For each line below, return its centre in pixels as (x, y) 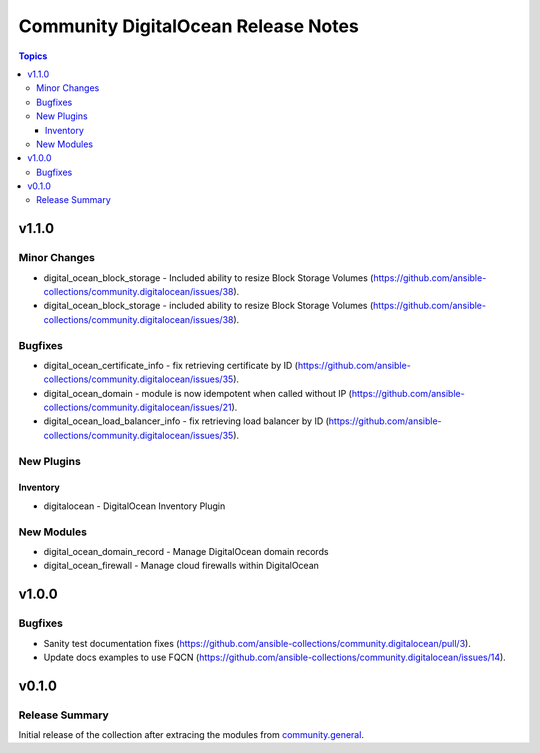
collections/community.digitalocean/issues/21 (137, 407)
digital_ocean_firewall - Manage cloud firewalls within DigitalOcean (181, 566)
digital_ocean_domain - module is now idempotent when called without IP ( (197, 393)
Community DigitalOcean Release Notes (188, 26)
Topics (33, 56)
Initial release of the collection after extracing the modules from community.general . (191, 735)
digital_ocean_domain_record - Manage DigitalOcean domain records (186, 551)
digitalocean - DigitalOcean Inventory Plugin (134, 506)
